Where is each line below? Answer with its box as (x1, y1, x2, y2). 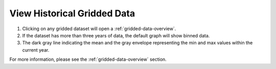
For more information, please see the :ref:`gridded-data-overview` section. (9, 56, 167, 62)
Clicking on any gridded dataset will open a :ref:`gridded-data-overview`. (22, 26, 176, 32)
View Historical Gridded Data (9, 8, 135, 19)
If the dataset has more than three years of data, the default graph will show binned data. (22, 32, 210, 38)
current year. (22, 47, 50, 53)
